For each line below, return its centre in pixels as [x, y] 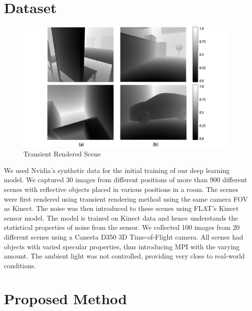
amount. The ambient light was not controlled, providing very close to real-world [125, 256]
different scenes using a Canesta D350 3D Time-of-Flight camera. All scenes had [124, 236]
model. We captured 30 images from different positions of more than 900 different [126, 180]
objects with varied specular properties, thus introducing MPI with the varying [122, 246]
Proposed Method [65, 299]
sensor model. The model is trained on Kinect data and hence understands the [121, 217]
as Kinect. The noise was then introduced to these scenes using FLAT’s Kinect [121, 208]
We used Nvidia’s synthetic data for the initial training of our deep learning [117, 170]
